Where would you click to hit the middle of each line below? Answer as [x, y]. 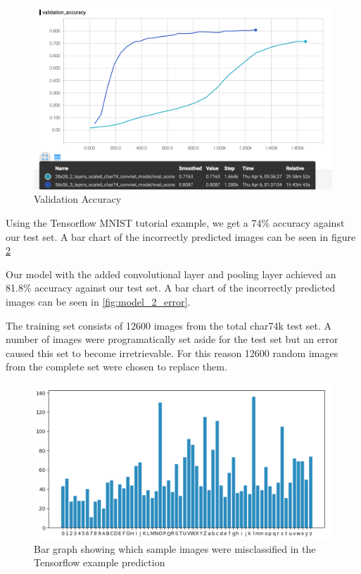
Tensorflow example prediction [100, 562]
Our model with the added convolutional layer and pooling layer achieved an [171, 274]
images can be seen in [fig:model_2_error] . [98, 302]
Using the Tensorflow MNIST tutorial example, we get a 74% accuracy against [175, 223]
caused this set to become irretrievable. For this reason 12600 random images [172, 352]
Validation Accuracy [78, 199]
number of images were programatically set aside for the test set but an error [172, 339]
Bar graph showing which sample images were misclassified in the [175, 548]
